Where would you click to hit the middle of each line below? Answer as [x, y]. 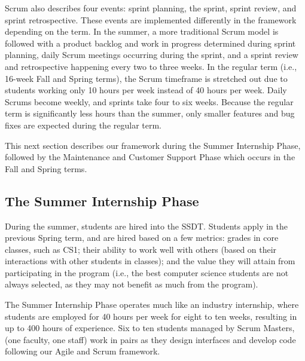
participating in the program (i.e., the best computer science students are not [147, 272]
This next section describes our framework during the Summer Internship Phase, [153, 145]
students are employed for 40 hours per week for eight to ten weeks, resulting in [151, 316]
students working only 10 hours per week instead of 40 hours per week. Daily [146, 90]
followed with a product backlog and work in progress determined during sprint [150, 43]
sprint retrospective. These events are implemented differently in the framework [151, 19]
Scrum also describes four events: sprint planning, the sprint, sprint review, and [151, 8]
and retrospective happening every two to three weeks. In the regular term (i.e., [151, 66]
